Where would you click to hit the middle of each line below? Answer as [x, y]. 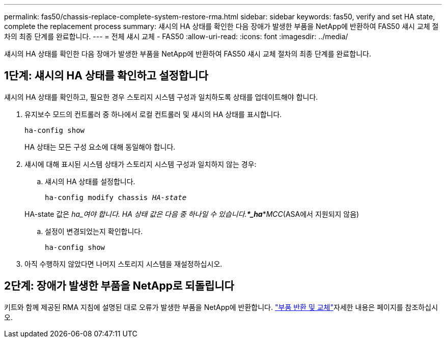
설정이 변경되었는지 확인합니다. [94, 231]
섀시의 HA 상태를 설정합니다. [90, 181]
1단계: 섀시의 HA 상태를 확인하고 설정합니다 [106, 76]
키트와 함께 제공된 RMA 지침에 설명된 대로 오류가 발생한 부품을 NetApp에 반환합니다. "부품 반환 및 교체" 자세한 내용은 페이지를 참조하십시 [221, 307]
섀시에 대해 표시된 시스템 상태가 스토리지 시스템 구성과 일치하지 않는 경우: [141, 164]
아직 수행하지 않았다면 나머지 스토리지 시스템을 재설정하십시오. [123, 264]
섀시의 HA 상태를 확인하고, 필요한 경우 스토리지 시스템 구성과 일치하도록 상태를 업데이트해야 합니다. [161, 97]
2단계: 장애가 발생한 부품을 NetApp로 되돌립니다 [119, 286]
